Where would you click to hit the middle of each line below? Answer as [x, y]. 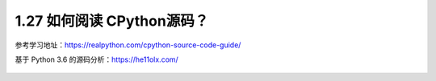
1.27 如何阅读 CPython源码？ [112, 21]
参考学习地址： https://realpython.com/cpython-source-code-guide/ [128, 45]
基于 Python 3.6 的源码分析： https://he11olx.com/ [97, 59]
